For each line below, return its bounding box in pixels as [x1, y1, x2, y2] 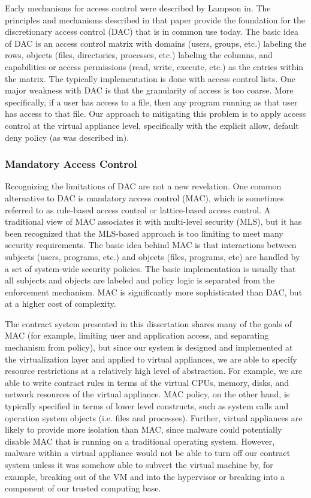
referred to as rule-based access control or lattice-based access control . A [5, 203, 271, 216]
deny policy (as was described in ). [5, 131, 129, 143]
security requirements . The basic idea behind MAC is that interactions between [5, 239, 297, 251]
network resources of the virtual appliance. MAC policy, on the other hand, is [5, 388, 290, 400]
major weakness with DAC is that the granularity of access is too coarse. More [5, 84, 294, 96]
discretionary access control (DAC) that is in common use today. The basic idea [5, 25, 298, 38]
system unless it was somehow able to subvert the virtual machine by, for [5, 458, 273, 470]
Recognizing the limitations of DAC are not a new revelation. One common [5, 180, 282, 192]
